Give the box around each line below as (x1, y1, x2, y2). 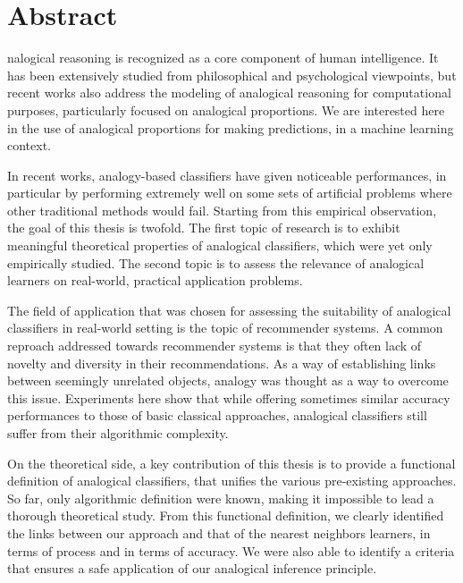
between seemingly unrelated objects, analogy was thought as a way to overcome (7, 371, 449, 390)
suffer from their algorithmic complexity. (7, 424, 229, 442)
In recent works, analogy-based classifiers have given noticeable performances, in (7, 165, 447, 184)
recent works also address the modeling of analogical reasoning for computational (7, 83, 451, 102)
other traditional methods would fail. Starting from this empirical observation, (7, 200, 437, 219)
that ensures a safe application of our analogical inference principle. (7, 559, 377, 578)
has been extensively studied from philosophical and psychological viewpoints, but (7, 65, 457, 84)
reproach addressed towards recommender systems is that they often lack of (7, 336, 422, 355)
